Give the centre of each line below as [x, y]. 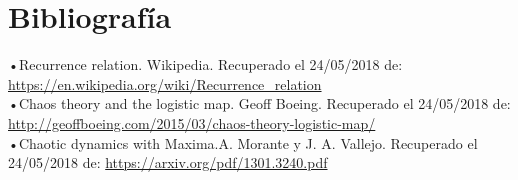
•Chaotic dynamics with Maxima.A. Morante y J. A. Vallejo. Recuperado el [243, 142]
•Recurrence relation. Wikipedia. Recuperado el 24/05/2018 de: [205, 64]
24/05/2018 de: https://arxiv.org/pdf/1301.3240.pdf [168, 162]
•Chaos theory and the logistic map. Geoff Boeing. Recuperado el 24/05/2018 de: [259, 103]
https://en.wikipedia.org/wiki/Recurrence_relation [165, 83]
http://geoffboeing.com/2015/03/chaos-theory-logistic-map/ [192, 122]
